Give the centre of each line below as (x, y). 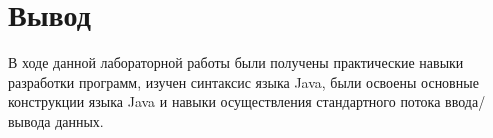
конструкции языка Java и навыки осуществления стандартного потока (224, 101)
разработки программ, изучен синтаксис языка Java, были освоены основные (243, 81)
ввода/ (465, 101)
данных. (79, 120)
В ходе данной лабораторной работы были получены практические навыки (236, 62)
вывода (29, 120)
